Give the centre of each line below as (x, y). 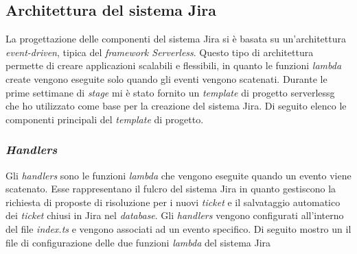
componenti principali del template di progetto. (105, 119)
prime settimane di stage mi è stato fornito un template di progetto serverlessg (170, 92)
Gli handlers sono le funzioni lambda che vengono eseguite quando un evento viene (178, 175)
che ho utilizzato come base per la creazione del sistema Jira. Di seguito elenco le (176, 106)
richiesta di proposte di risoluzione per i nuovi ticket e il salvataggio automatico (173, 202)
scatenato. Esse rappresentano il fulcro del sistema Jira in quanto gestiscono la (171, 189)
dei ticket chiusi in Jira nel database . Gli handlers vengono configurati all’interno (175, 215)
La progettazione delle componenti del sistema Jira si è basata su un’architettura (176, 39)
